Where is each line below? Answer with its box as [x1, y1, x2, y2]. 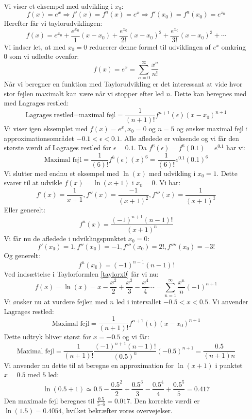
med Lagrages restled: [4, 98, 69, 108]
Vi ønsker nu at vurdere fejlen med [4, 297, 108, 307]
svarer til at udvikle [4, 177, 63, 188]
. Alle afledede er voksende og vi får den [120, 133, 239, 143]
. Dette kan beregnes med [170, 88, 247, 98]
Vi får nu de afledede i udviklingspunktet [4, 233, 126, 243]
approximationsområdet [4, 133, 74, 143]
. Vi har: [155, 177, 181, 188]
